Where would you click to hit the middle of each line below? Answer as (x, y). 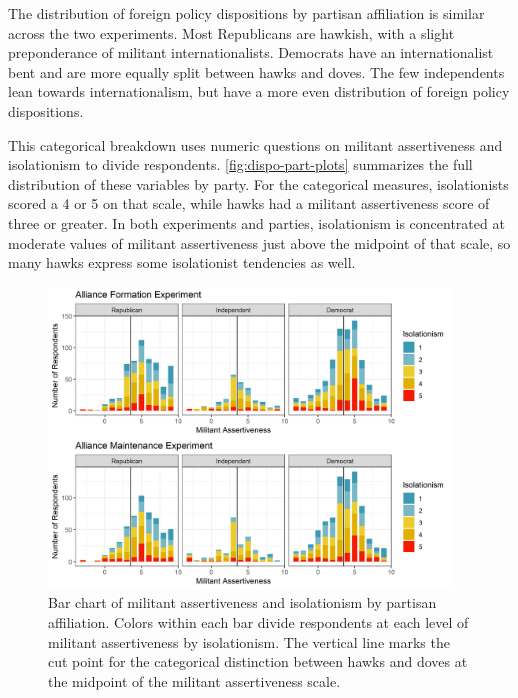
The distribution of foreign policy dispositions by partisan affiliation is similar (246, 13)
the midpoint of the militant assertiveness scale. (194, 680)
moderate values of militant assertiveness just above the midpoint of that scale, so (259, 242)
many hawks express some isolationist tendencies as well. (182, 262)
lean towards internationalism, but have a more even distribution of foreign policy (259, 91)
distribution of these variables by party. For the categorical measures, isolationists (258, 183)
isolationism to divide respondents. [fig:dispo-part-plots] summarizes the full (240, 164)
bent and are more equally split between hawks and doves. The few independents (256, 71)
